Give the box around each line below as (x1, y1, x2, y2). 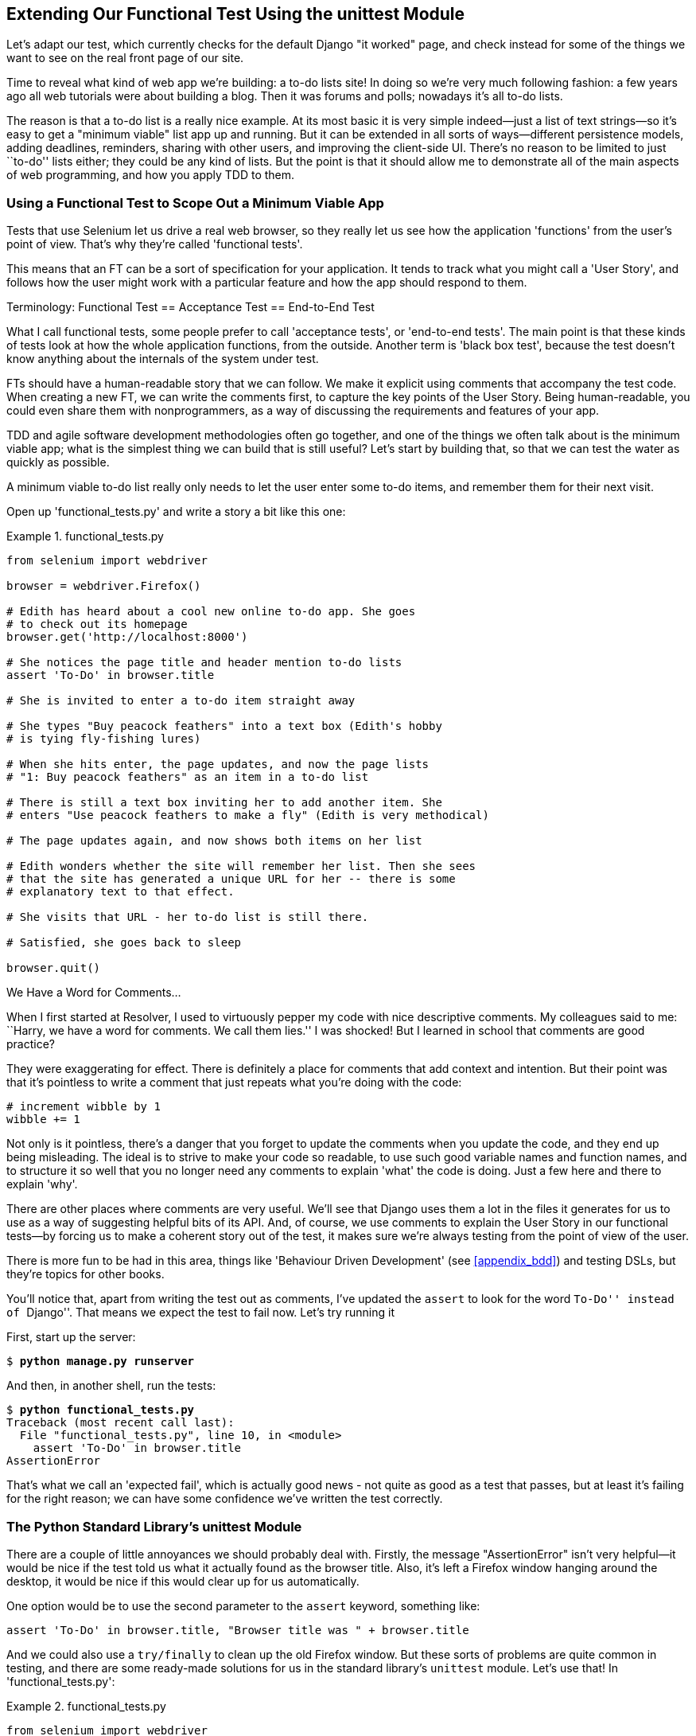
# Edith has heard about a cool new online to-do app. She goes (6, 605, 416, 618)
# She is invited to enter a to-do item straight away (6, 694, 356, 708)
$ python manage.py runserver (6, 1355, 195, 1368)
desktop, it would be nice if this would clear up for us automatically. (6, 1574, 360, 1588)
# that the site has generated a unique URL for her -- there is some (6, 872, 456, 886)
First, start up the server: (6, 1330, 136, 1344)
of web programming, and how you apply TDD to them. (6, 168, 295, 182)
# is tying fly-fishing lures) (6, 732, 201, 746)
